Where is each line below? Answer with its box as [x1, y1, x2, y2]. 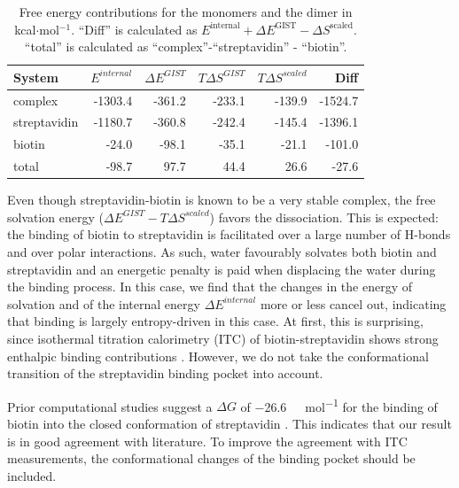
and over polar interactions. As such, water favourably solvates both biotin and [7, 243, 437, 261]
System [13, 67, 58, 86]
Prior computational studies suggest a [7, 397, 213, 415]
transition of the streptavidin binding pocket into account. [7, 364, 323, 383]
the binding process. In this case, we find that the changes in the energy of [7, 277, 413, 296]
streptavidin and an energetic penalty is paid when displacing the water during [7, 259, 436, 278]
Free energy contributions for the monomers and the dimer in [19, 3, 353, 20]
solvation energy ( [7, 207, 105, 226]
